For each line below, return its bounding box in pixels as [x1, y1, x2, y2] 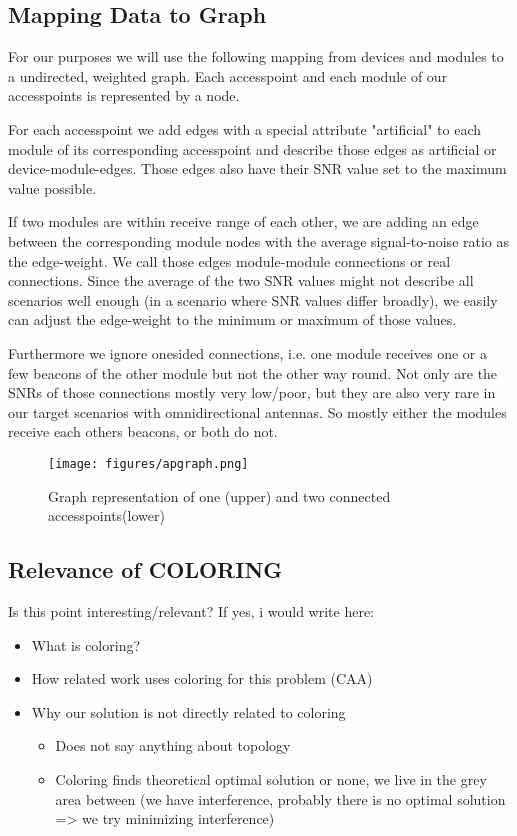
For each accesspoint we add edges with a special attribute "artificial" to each [8, 118, 482, 139]
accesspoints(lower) [48, 505, 165, 526]
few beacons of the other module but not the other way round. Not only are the [8, 362, 498, 383]
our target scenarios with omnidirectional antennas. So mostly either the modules [8, 401, 507, 422]
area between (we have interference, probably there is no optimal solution [55, 788, 506, 809]
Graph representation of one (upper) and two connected [48, 485, 391, 506]
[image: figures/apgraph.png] [48, 456, 249, 471]
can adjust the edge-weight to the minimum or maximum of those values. [8, 309, 457, 330]
